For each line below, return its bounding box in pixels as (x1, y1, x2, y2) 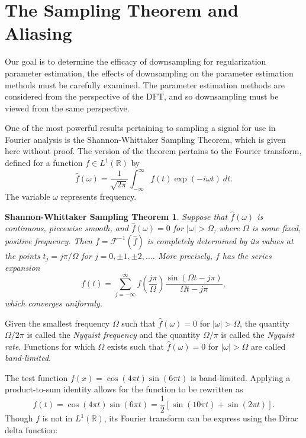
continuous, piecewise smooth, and (5, 222, 128, 234)
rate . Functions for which (5, 340, 95, 352)
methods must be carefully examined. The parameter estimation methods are (5, 78, 285, 91)
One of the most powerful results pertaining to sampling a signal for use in (5, 122, 276, 134)
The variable (5, 190, 50, 202)
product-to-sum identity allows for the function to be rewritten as (5, 383, 243, 395)
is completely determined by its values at (147, 234, 294, 247)
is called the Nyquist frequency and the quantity (27, 328, 201, 341)
